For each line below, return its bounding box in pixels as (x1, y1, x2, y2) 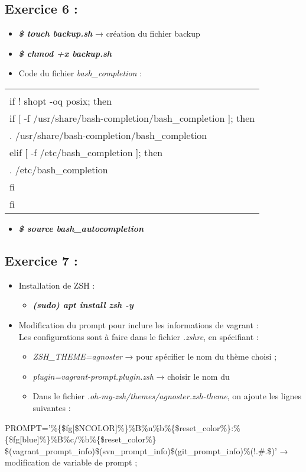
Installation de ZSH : (18, 279, 95, 291)
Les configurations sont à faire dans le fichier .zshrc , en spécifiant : (18, 330, 259, 342)
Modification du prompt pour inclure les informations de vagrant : (18, 318, 259, 331)
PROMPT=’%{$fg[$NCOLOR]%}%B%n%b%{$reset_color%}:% (5, 421, 240, 434)
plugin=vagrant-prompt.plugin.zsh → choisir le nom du (32, 370, 230, 382)
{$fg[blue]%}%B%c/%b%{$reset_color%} (5, 433, 157, 445)
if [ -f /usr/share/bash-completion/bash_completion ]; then (9, 111, 255, 125)
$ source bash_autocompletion (18, 222, 144, 234)
